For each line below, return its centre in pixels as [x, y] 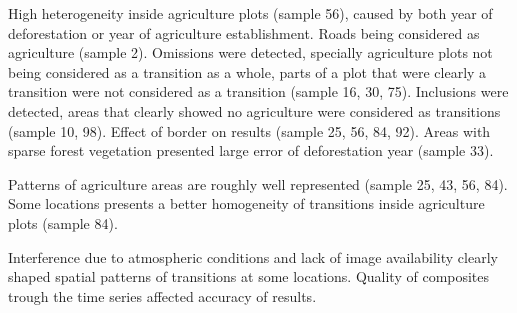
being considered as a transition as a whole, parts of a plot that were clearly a [247, 71]
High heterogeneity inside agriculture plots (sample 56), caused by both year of [250, 13]
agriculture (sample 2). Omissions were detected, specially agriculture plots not [250, 52]
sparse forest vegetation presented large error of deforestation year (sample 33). [251, 150]
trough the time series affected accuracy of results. [162, 295]
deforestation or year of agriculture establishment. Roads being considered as [244, 32]
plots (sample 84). [63, 222]
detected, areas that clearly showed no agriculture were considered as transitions [254, 110]
